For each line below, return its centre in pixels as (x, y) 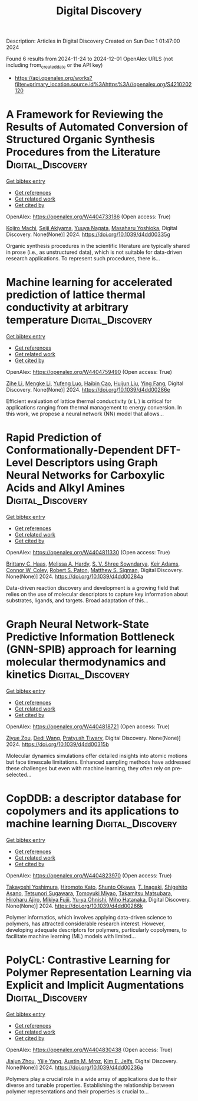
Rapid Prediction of (54, 438)
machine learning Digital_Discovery (92, 823)
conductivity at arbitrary (67, 307)
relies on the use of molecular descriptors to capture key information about (97, 594)
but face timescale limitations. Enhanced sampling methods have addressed (98, 762)
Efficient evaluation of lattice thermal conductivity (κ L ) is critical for (89, 401)
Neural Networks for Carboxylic (85, 475)
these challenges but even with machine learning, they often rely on (88, 768)
